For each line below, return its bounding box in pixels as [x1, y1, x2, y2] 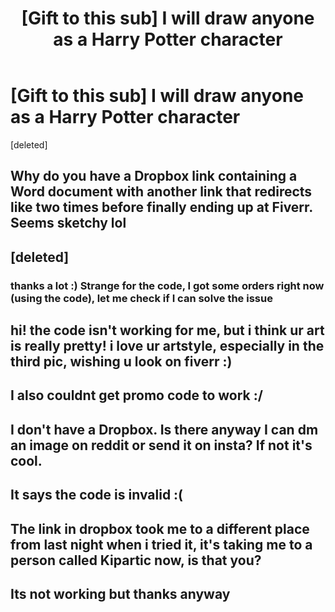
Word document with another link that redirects [10, 183, 313, 201]
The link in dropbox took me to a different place [10, 520, 310, 537]
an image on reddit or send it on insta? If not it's [10, 437, 313, 454]
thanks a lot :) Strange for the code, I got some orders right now [10, 278, 325, 292]
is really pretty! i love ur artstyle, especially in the [10, 338, 325, 355]
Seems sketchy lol [10, 215, 127, 232]
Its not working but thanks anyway [10, 585, 231, 602]
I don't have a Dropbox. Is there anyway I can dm [10, 421, 319, 438]
